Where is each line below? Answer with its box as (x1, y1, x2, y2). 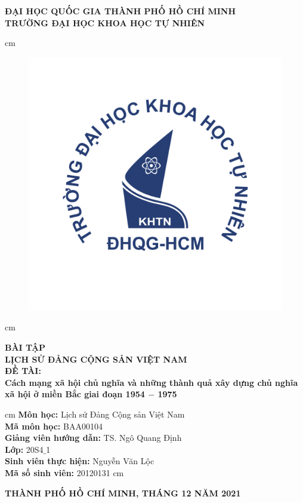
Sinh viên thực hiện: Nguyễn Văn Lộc (5, 455, 154, 467)
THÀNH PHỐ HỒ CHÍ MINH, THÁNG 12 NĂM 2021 (5, 486, 241, 499)
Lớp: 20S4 (5, 443, 44, 455)
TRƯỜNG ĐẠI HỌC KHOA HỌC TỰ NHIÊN (5, 16, 205, 29)
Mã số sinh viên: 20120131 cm (5, 466, 124, 479)
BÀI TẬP (5, 341, 46, 353)
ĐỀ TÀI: (5, 364, 41, 377)
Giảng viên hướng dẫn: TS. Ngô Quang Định (5, 431, 182, 444)
